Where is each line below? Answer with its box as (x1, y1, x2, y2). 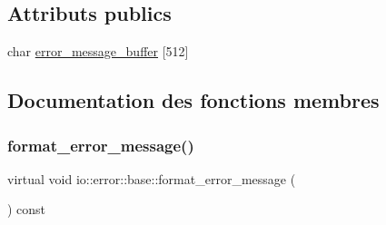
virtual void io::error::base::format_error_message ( (7, 169, 296, 188)
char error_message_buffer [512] (7, 42, 189, 61)
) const (7, 200, 46, 219)
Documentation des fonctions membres (7, 86, 380, 114)
